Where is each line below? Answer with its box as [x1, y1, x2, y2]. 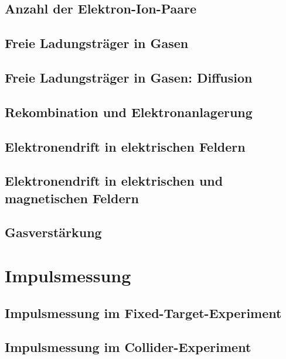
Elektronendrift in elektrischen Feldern [5, 137, 246, 155]
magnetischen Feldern [5, 189, 139, 207]
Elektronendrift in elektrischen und [5, 172, 223, 190]
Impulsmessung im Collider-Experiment [5, 338, 251, 356]
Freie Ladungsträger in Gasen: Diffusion [5, 68, 253, 86]
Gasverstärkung [5, 223, 102, 241]
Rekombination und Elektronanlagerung [5, 102, 253, 121]
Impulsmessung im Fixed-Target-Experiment [5, 303, 282, 322]
